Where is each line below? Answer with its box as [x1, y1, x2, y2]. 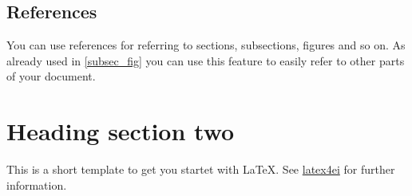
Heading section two [6, 115, 235, 147]
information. [6, 176, 67, 193]
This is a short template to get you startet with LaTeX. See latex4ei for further [6, 161, 395, 178]
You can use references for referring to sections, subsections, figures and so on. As [6, 37, 406, 53]
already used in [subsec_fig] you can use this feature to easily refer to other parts [6, 52, 405, 69]
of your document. [6, 68, 96, 84]
